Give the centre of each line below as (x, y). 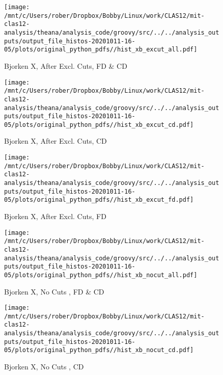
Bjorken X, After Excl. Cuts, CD (55, 141)
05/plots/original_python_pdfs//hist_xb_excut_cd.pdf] (99, 125)
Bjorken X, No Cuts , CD (44, 367)
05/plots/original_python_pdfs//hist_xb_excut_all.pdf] (101, 50)
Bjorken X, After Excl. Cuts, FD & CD (66, 65)
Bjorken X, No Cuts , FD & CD (54, 291)
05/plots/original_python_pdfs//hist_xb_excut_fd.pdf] (99, 200)
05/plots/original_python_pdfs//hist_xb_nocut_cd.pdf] (99, 350)
